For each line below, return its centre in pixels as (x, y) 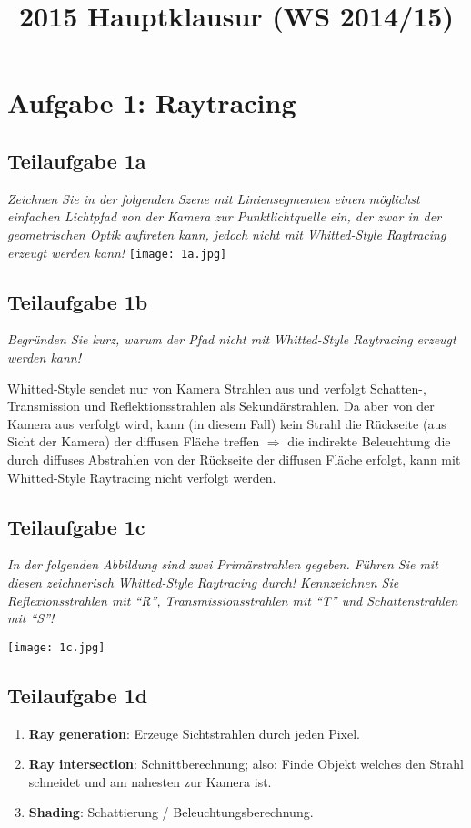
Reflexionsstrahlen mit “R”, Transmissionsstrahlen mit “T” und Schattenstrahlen (233, 600)
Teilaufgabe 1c (76, 526)
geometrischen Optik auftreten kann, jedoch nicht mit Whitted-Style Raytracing (227, 234)
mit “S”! (31, 618)
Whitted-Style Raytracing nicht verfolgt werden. (142, 477)
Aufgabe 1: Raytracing (152, 102)
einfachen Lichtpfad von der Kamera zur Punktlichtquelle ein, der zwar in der (225, 216)
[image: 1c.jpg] (56, 647)
